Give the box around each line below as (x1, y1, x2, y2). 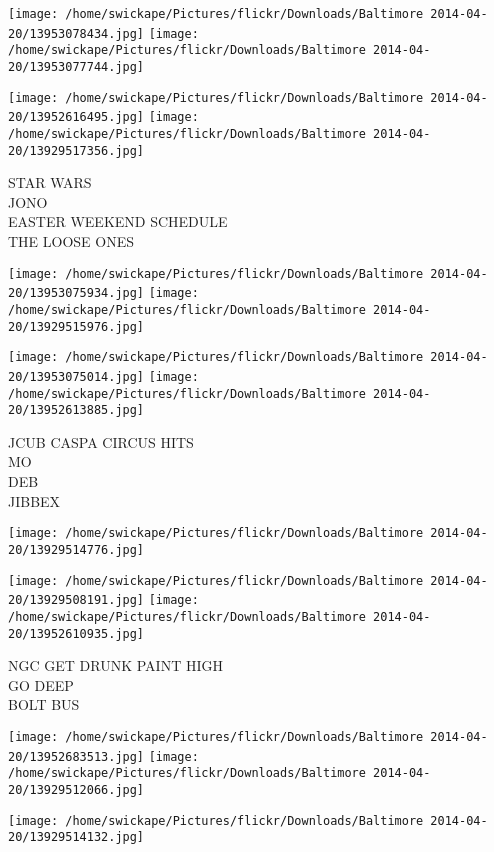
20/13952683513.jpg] (8, 749, 145, 764)
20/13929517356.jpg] (8, 143, 145, 158)
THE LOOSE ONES (8, 231, 135, 252)
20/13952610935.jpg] (8, 626, 145, 641)
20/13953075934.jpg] (8, 286, 145, 301)
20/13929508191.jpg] (8, 593, 145, 608)
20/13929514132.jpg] (8, 830, 145, 845)
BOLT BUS (8, 694, 80, 715)
